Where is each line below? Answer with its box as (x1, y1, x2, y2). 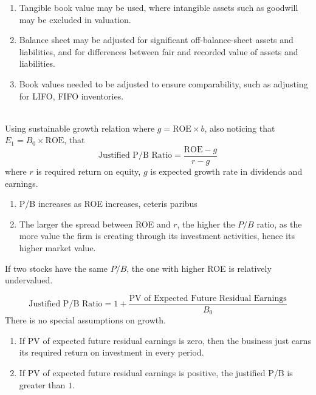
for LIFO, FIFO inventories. (19, 89, 124, 102)
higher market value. (19, 241, 96, 254)
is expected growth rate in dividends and (150, 165, 303, 177)
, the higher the (177, 217, 235, 230)
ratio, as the (256, 217, 302, 230)
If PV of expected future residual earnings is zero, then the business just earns (19, 334, 311, 346)
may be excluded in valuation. (19, 13, 131, 25)
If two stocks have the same (5, 262, 108, 274)
